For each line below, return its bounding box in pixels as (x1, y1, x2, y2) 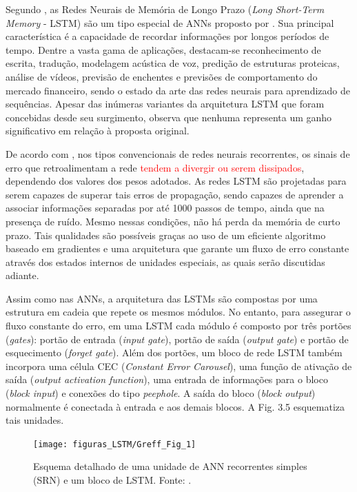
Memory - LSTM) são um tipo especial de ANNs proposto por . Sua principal (6, 15, 334, 30)
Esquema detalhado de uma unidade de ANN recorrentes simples (33, 459, 307, 473)
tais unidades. (6, 413, 64, 427)
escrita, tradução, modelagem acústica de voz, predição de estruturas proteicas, (6, 56, 340, 70)
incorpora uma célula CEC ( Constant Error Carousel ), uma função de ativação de (6, 358, 352, 373)
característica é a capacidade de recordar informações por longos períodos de (6, 29, 329, 43)
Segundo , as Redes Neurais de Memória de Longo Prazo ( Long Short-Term (6, 2, 325, 16)
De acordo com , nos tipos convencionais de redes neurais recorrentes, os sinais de (6, 146, 350, 161)
